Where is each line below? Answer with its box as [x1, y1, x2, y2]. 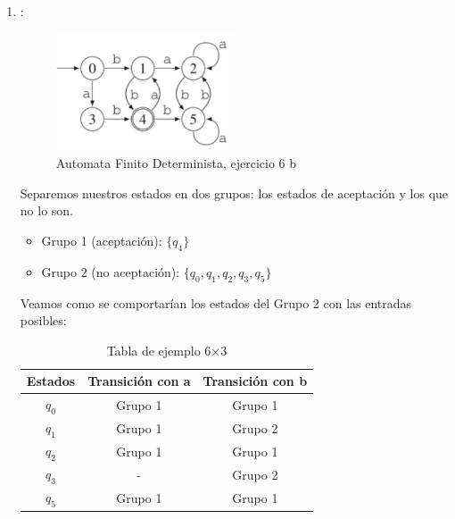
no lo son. [20, 201, 73, 220]
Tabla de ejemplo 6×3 [106, 340, 227, 359]
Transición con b [203, 372, 308, 390]
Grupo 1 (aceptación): [41, 230, 162, 249]
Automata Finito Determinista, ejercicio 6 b [55, 154, 297, 172]
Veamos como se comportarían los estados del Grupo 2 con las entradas [20, 293, 412, 312]
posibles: [20, 311, 67, 330]
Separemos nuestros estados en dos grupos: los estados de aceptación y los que [20, 183, 449, 202]
